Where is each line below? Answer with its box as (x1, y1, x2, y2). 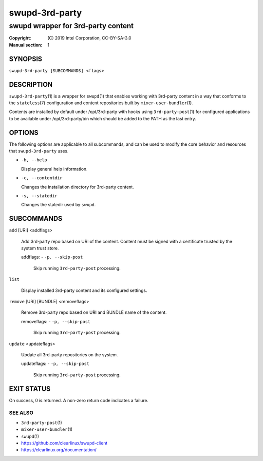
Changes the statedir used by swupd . (21, 202, 96, 208)
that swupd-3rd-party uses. (9, 148, 69, 154)
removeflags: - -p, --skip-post (21, 318, 91, 324)
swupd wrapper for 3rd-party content (9, 21, 134, 30)
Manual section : (9, 42, 43, 48)
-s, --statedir (21, 193, 58, 199)
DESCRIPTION (9, 80, 53, 89)
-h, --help (21, 157, 47, 163)
